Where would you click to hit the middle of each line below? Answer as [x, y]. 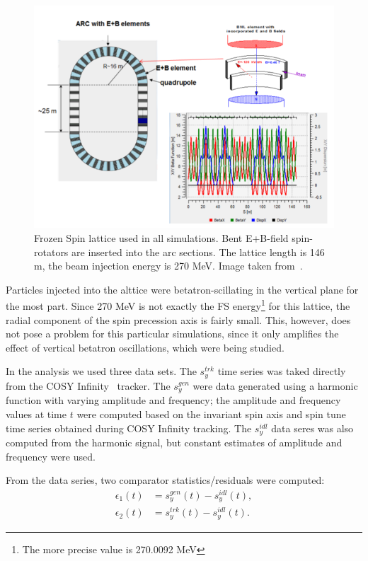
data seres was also [312, 428]
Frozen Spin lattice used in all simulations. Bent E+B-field [161, 238]
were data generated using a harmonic [275, 385]
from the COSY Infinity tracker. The [88, 385]
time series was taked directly [282, 371]
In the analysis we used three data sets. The [101, 371]
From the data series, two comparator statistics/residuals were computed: [165, 480]
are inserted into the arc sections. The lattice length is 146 [198, 251]
